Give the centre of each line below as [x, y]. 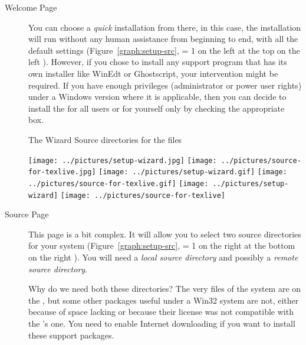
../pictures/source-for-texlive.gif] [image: [119, 183]
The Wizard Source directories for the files [105, 139]
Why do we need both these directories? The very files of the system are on [165, 289]
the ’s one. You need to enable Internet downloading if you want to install [162, 323]
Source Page [27, 214]
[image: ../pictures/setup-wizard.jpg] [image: [123, 160]
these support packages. [71, 335]
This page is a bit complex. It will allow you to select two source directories [165, 234]
